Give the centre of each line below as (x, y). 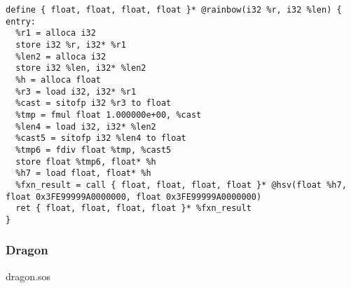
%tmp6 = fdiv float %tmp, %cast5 (94, 150)
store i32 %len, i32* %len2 (81, 68)
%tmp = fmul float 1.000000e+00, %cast (109, 115)
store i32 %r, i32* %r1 (71, 44)
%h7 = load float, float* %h (83, 173)
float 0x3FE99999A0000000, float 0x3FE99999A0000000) (134, 197)
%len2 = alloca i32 (61, 56)
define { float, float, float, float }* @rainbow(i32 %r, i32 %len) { (174, 10)
